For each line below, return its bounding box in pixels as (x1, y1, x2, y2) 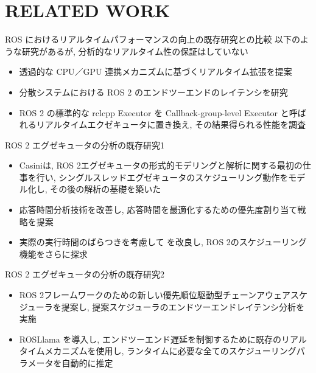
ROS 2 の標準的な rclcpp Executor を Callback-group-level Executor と (19, 106, 289, 119)
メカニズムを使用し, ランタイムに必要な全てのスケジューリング (44, 344, 297, 357)
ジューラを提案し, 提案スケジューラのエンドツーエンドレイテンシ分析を (19, 300, 305, 313)
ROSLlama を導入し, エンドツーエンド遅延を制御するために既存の (19, 332, 281, 345)
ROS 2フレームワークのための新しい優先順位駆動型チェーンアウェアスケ (19, 288, 307, 301)
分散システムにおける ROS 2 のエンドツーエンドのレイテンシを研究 (19, 85, 288, 98)
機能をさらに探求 (19, 247, 88, 260)
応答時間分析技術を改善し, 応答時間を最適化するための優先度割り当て (19, 203, 298, 216)
